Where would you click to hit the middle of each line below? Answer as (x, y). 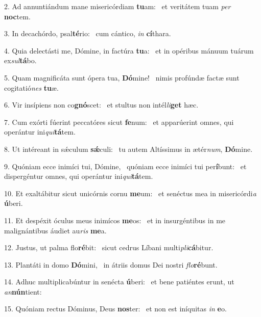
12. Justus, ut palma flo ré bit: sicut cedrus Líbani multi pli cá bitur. (109, 247)
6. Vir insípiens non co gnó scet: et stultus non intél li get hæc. (101, 105)
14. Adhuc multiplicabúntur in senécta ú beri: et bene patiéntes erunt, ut (119, 282)
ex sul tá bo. (20, 60)
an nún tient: (23, 291)
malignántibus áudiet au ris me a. (55, 230)
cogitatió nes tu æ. (31, 87)
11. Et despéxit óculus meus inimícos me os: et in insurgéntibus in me (115, 220)
